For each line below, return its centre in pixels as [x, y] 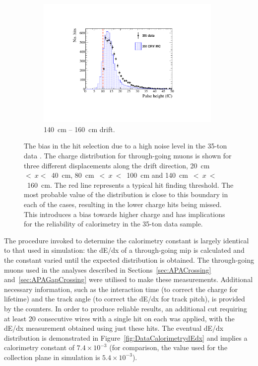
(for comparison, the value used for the [168, 347]
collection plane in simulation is [52, 357]
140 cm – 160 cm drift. [79, 129]
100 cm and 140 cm [157, 175]
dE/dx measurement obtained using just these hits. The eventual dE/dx [114, 328]
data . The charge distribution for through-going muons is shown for [128, 156]
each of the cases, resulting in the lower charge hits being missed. [123, 204]
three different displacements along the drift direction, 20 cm [117, 165]
